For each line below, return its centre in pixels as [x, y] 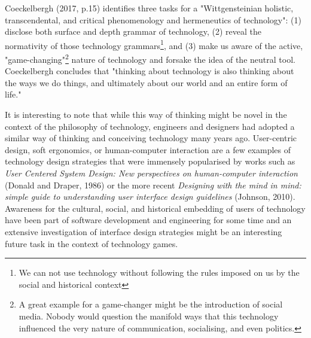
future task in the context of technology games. [92, 243]
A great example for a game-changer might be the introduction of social [151, 304]
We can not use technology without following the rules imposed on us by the [159, 272]
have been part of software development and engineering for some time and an [148, 220]
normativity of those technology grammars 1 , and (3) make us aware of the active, [154, 44]
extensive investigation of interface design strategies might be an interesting [144, 232]
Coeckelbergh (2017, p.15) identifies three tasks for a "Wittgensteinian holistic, [149, 8]
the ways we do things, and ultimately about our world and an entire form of [146, 82]
